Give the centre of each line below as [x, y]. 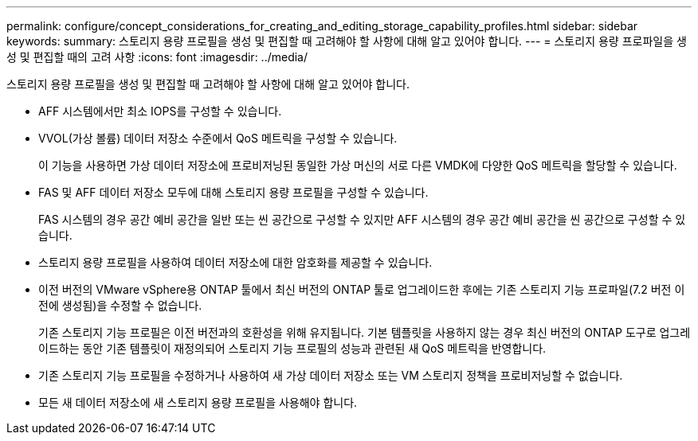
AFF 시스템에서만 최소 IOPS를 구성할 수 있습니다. [160, 111]
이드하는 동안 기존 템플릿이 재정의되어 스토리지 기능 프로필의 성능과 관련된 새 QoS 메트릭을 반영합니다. [292, 348]
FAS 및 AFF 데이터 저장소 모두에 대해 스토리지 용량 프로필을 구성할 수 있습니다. [233, 192]
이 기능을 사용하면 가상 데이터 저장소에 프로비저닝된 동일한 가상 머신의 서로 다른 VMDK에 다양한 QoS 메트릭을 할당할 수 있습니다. [358, 165]
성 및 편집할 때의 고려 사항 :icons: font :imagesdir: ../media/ [157, 57]
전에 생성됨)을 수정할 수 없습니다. [120, 305]
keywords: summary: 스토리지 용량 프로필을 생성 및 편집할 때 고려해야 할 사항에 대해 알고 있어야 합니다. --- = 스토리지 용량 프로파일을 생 [347, 41]
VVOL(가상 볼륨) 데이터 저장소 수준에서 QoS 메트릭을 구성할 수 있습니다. [218, 138]
